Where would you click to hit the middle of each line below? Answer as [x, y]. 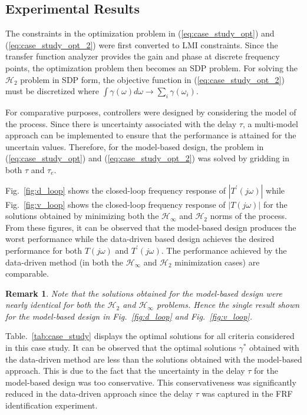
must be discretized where [52, 91]
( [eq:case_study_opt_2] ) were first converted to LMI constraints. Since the [142, 44]
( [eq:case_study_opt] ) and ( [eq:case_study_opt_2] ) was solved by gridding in [148, 158]
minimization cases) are [217, 262]
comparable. [27, 273]
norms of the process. [248, 216]
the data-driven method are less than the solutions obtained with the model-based [154, 359]
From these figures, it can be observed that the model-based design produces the [151, 227]
